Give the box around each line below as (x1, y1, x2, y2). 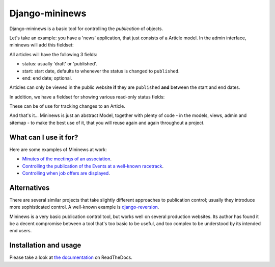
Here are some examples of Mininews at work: (9, 146, 107, 153)
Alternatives (9, 183, 50, 192)
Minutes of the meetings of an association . (22, 156, 112, 162)
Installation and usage (9, 241, 81, 250)
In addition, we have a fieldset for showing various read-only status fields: (9, 93, 165, 100)
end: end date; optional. (22, 75, 72, 81)
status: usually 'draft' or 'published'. (22, 61, 98, 67)
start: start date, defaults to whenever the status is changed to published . (22, 68, 180, 74)
